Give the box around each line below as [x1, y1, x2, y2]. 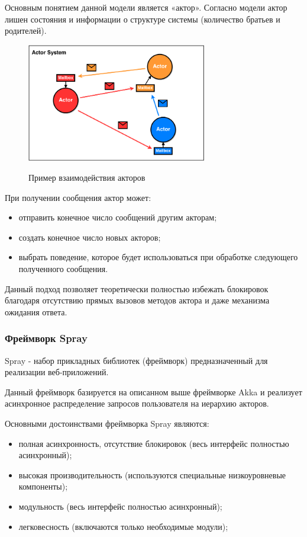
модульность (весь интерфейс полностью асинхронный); [18, 500, 222, 512]
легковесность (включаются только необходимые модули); [18, 520, 228, 532]
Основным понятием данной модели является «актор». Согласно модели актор [5, 1, 287, 13]
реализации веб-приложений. [5, 366, 109, 378]
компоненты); [18, 480, 68, 493]
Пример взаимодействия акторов [28, 171, 146, 184]
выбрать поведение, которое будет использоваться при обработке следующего [18, 251, 298, 263]
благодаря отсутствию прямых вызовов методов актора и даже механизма [5, 294, 270, 306]
